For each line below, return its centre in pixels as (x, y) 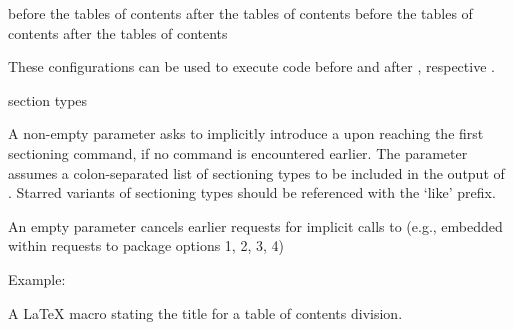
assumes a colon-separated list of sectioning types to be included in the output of (256, 172)
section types (48, 99)
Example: (37, 278)
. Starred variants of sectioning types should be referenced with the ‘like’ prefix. (252, 192)
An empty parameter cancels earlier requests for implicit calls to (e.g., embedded (255, 225)
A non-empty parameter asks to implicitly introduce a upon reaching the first (246, 133)
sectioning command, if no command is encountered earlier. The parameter (238, 152)
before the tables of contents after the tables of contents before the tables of (240, 13)
